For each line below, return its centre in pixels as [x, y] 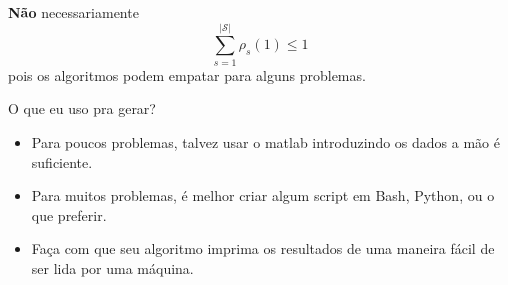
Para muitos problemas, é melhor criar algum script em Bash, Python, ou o [263, 195]
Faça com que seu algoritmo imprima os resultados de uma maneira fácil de [263, 248]
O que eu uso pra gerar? [82, 108]
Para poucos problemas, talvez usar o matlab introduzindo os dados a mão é [265, 141]
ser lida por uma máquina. [112, 267]
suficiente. [62, 161]
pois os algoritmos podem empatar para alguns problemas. [187, 74]
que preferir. [69, 214]
